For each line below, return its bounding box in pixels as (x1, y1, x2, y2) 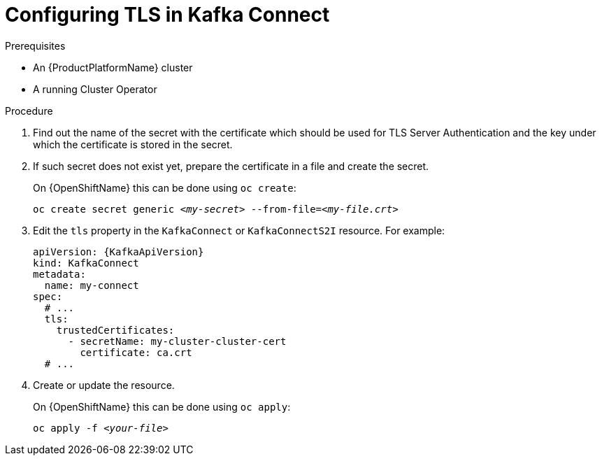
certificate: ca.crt (80, 346, 192, 358)
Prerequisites (5, 39, 66, 52)
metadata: (33, 268, 86, 280)
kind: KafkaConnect (33, 257, 139, 269)
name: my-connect (44, 279, 139, 291)
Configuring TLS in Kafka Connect (5, 3, 330, 27)
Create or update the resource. (33, 378, 175, 391)
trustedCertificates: (56, 324, 175, 336)
